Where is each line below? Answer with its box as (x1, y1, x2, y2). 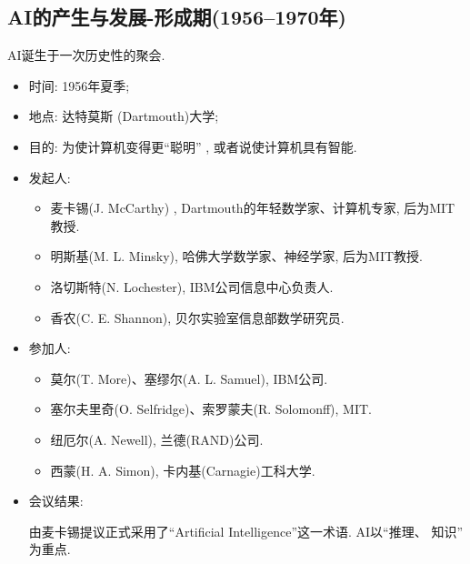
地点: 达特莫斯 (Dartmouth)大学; (28, 106, 219, 126)
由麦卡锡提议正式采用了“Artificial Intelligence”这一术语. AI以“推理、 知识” (28, 521, 463, 540)
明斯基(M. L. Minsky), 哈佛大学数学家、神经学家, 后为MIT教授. (50, 247, 423, 266)
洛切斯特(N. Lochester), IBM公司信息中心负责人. (50, 277, 334, 296)
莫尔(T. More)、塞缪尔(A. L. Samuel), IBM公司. (50, 368, 328, 388)
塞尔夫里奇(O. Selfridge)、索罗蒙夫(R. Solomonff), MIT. (50, 399, 372, 418)
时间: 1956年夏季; (28, 76, 130, 95)
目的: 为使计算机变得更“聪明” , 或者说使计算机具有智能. (28, 136, 357, 156)
